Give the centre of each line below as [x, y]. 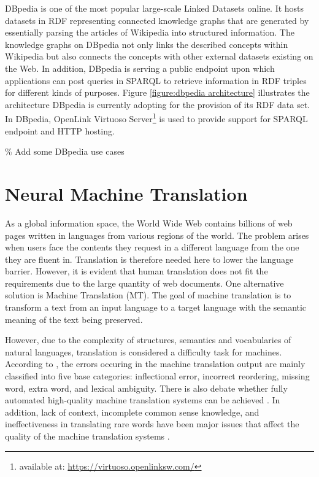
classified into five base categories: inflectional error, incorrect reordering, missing [157, 376]
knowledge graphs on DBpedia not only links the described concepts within [147, 44]
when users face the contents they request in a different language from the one [152, 247]
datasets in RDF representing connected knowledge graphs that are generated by [157, 20]
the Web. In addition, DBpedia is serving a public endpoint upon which [140, 68]
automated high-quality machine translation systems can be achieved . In [143, 400]
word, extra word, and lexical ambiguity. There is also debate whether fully [146, 388]
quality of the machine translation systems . [87, 436]
